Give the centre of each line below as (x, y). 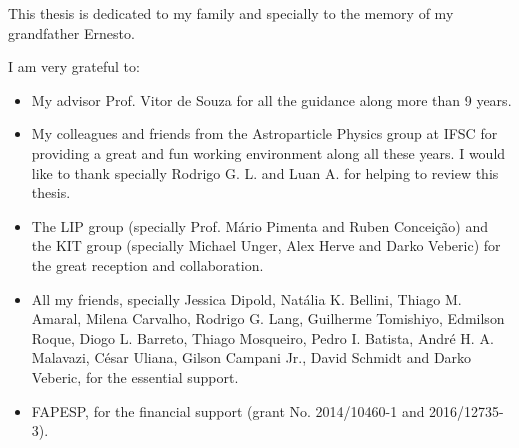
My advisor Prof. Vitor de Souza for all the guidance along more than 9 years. (271, 99)
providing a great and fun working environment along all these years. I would (268, 152)
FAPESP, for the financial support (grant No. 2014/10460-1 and (228, 410)
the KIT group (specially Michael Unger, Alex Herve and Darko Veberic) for (266, 245)
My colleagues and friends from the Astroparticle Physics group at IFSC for (264, 133)
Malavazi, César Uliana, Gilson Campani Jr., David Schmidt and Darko (251, 357)
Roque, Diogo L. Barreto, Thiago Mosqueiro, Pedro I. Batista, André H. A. (262, 337)
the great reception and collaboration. (147, 264)
